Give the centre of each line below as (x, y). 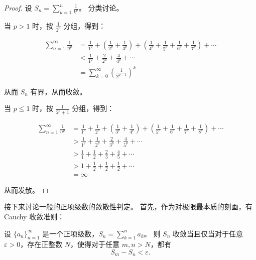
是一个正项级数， (71, 233)
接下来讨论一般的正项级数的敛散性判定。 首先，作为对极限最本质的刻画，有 (128, 207)
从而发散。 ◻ (26, 189)
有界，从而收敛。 (58, 91)
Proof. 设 (18, 8)
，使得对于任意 (95, 244)
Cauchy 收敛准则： (34, 217)
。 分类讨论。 (101, 8)
